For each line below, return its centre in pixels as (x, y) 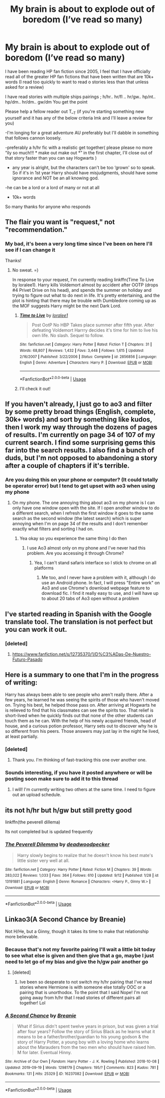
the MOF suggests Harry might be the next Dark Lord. (67, 306)
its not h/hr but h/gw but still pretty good (69, 810)
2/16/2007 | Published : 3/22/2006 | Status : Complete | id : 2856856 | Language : (88, 357)
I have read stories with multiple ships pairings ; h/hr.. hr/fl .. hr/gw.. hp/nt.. (81, 97)
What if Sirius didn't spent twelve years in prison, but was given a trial (88, 1027)
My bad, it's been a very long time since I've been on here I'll (79, 244)
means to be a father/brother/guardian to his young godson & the (83, 1037)
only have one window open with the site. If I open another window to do (86, 508)
